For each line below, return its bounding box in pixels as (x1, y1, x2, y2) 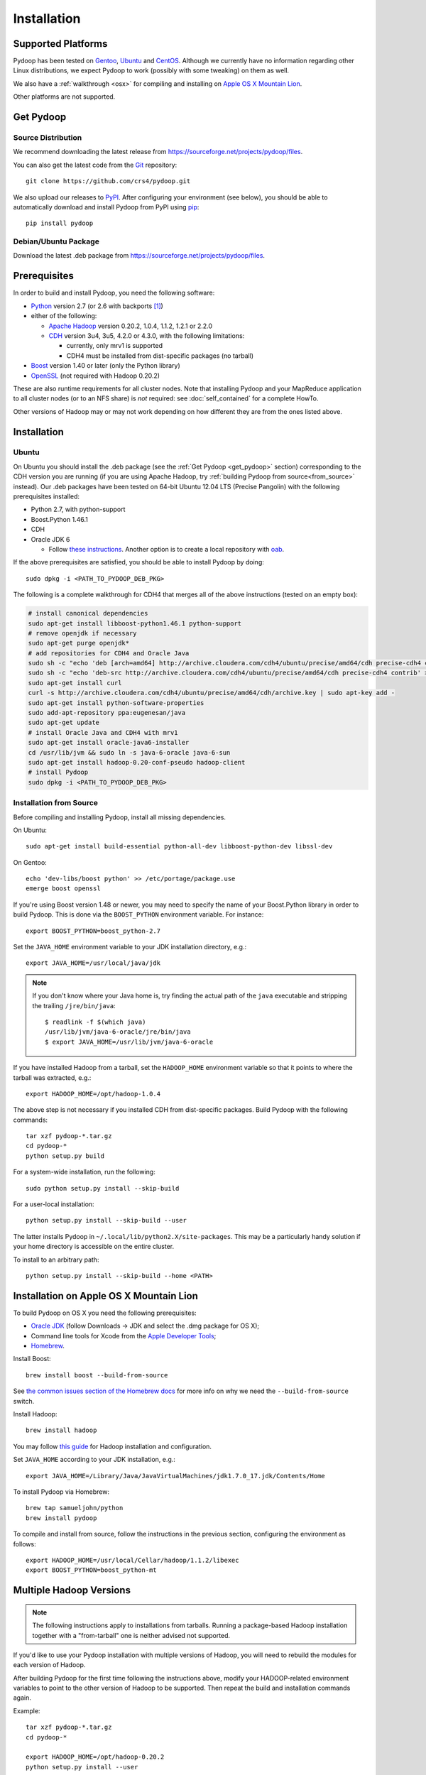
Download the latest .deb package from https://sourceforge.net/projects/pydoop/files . (13, 251, 266, 260)
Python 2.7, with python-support (31, 505, 126, 514)
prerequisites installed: (13, 492, 80, 501)
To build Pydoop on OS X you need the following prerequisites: (13, 1309, 197, 1317)
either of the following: (31, 312, 97, 320)
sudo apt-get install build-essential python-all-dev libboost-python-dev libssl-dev (26, 842, 333, 851)
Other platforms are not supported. (13, 92, 116, 101)
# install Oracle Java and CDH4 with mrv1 (28, 728, 178, 736)
